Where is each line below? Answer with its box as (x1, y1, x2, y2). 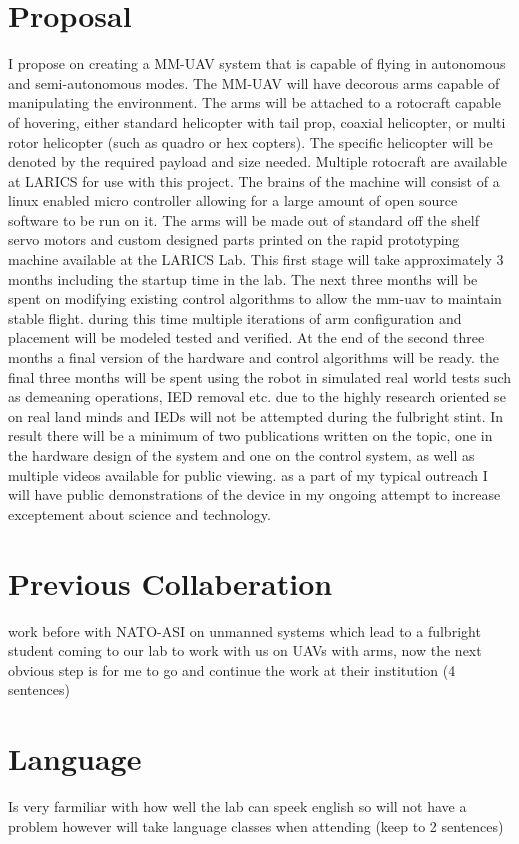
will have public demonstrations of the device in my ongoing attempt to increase (8, 484, 501, 505)
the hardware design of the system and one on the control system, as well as (8, 445, 475, 465)
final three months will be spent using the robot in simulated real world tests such (8, 366, 512, 387)
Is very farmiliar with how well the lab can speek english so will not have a (8, 796, 467, 816)
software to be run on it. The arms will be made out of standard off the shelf (8, 209, 480, 230)
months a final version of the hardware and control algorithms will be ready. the (8, 347, 499, 368)
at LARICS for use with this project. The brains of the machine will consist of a (8, 170, 500, 191)
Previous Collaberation (8, 562, 333, 603)
